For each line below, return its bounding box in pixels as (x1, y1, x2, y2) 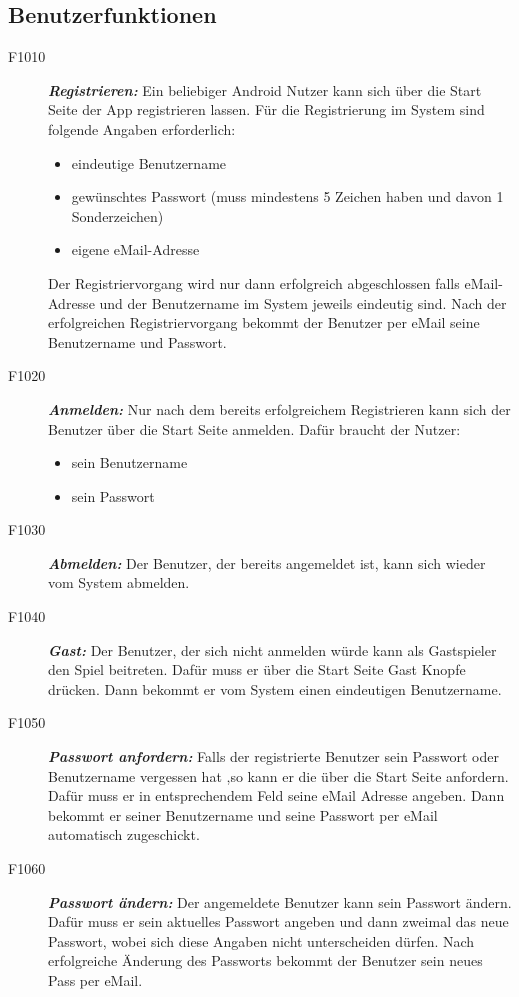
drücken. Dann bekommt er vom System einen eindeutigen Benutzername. (48, 678, 502, 699)
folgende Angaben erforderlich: (48, 118, 236, 139)
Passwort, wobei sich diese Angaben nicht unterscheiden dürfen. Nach (48, 930, 475, 951)
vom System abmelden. (48, 572, 190, 593)
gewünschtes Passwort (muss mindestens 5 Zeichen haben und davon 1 (71, 186, 504, 207)
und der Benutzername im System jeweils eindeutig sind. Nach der (99, 292, 507, 313)
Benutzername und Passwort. (48, 331, 227, 352)
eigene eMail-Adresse (71, 239, 200, 260)
